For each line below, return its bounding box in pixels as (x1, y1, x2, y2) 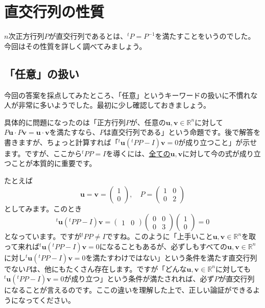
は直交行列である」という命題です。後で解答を (104, 127, 261, 137)
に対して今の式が (182, 148, 239, 158)
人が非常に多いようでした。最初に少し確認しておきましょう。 (4, 100, 211, 110)
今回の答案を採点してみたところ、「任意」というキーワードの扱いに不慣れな (4, 89, 258, 100)
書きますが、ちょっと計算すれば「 (4, 136, 118, 147)
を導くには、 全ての (106, 148, 171, 158)
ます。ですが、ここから (4, 148, 82, 158)
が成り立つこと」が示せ (178, 136, 257, 147)
